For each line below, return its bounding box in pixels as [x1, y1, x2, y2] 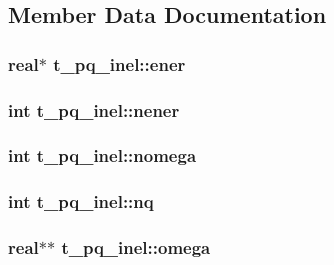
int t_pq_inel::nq [8, 189, 154, 214]
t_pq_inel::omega [61, 235, 211, 260]
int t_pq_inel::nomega [8, 143, 197, 168]
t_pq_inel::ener [53, 51, 186, 76]
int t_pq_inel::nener [8, 97, 180, 122]
